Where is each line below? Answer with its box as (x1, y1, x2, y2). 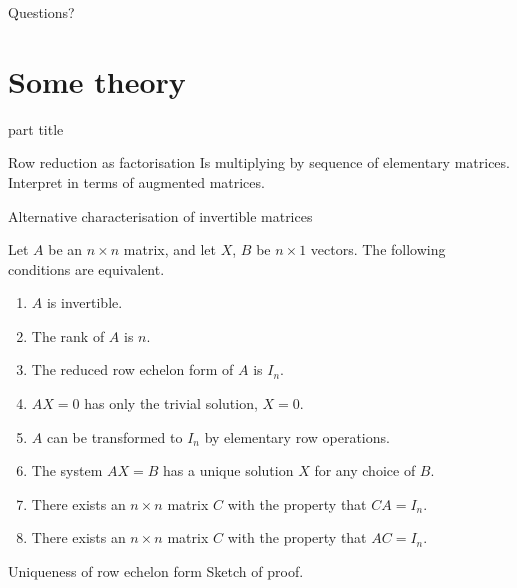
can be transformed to (46, 426, 183, 447)
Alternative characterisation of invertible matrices (8, 205, 313, 226)
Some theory (8, 60, 186, 101)
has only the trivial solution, (84, 393, 258, 414)
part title (8, 118, 64, 139)
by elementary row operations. (204, 426, 390, 447)
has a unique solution (163, 460, 294, 481)
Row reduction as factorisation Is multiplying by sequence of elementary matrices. (8, 152, 510, 173)
